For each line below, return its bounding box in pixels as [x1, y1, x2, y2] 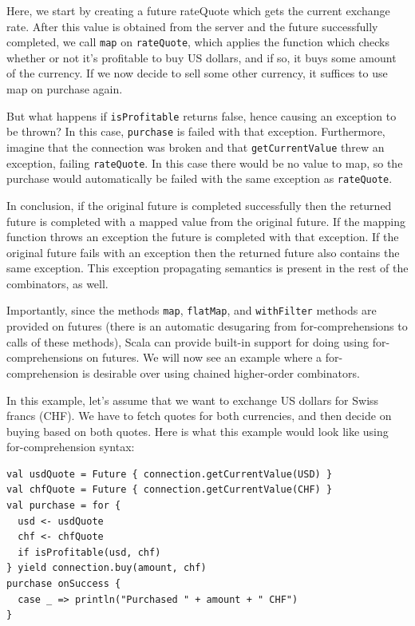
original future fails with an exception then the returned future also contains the [6, 244, 400, 260]
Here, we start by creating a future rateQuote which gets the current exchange [6, 2, 390, 18]
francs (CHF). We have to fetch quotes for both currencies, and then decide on [6, 407, 392, 424]
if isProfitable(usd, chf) [18, 546, 161, 558]
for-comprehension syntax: [6, 438, 135, 455]
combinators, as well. [6, 275, 109, 291]
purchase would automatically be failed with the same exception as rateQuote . [6, 170, 393, 187]
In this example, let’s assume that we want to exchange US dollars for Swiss [6, 391, 379, 408]
